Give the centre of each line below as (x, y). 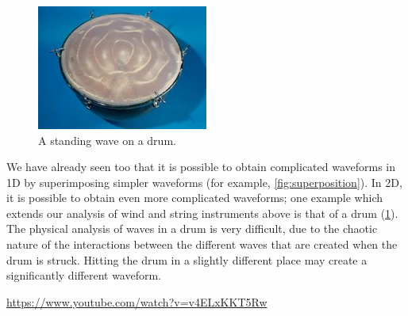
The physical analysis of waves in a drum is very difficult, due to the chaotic (192, 228)
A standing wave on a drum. (107, 140)
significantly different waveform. (84, 275)
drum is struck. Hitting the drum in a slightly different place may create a (187, 259)
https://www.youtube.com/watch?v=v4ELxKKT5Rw (137, 301)
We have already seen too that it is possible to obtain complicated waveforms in (201, 167)
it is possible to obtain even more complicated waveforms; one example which (194, 198)
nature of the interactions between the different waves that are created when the (202, 244)
